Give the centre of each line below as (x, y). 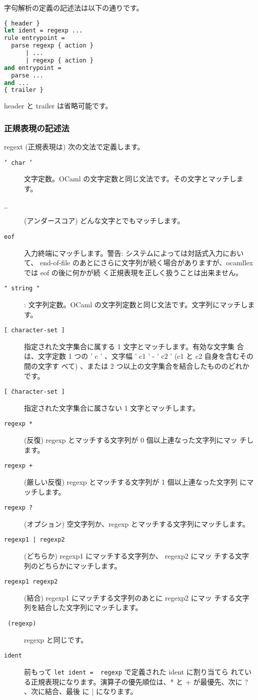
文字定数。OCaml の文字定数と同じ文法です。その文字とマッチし (130, 179)
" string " (22, 289)
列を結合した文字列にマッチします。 (83, 607)
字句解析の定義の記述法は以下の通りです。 (74, 7)
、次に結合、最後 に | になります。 (81, 691)
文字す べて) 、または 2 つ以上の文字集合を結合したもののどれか (143, 365)
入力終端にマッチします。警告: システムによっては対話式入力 (123, 253)
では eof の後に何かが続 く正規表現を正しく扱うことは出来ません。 (133, 272)
